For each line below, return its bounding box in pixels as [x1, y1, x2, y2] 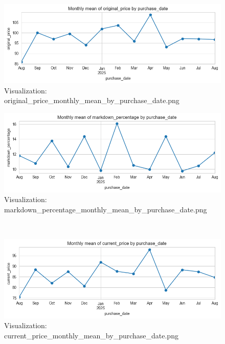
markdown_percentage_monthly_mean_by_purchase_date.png [4, 204, 207, 214]
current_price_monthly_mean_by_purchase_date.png [4, 330, 178, 340]
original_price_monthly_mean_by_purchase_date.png [4, 95, 179, 106]
